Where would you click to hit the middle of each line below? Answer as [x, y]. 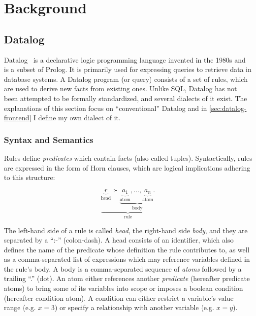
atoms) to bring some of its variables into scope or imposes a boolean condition [124, 288]
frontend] [18, 118]
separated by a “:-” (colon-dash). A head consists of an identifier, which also [119, 240]
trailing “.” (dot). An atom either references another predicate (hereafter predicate [127, 278]
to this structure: [30, 177]
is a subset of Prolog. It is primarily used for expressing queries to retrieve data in [128, 69]
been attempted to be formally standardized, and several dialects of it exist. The [126, 98]
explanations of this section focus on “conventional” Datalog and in [106, 108]
